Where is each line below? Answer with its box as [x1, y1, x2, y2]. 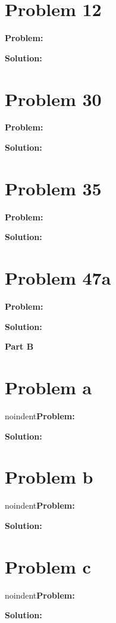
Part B [5, 340, 34, 353]
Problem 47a [5, 266, 111, 290]
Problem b [5, 465, 93, 489]
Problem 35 [5, 176, 102, 200]
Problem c [5, 554, 91, 578]
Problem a [5, 375, 92, 400]
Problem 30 [5, 86, 102, 111]
